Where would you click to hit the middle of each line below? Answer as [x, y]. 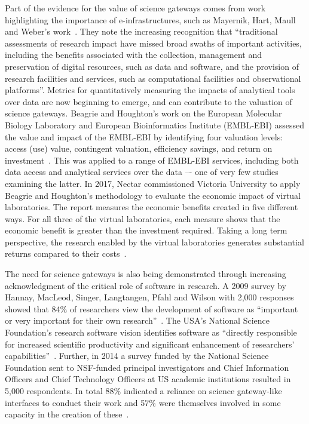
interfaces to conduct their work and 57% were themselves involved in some [143, 402]
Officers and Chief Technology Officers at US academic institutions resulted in [148, 379]
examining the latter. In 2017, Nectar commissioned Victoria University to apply [153, 183]
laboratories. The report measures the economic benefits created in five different [152, 207]
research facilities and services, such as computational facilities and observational [153, 78]
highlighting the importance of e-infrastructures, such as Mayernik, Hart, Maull [150, 19]
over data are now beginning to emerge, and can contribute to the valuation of [149, 101]
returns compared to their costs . [66, 254]
